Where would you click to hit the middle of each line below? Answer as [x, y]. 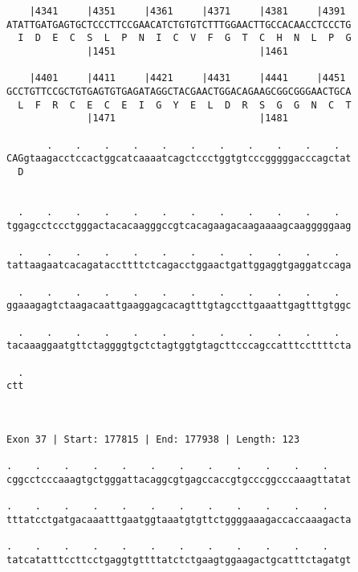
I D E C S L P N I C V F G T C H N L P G [185, 38]
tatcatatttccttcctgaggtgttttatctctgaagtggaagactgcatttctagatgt [179, 560]
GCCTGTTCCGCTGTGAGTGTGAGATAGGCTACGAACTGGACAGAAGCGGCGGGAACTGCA [179, 91]
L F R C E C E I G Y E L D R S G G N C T [185, 105]
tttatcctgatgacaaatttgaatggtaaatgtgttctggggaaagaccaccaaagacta [179, 519]
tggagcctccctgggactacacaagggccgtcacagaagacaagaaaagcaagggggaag [179, 225]
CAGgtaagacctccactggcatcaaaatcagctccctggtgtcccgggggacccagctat [179, 159]
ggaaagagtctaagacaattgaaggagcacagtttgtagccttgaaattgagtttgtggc [179, 306]
